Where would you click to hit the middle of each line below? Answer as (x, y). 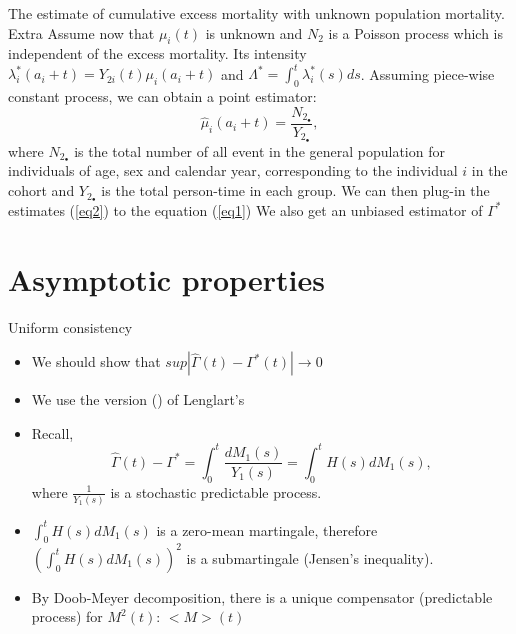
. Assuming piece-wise (427, 73)
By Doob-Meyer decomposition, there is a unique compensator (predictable (262, 596)
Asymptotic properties (166, 278)
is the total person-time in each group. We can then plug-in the (295, 190)
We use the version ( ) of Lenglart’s (138, 399)
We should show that (96, 361)
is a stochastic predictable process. (216, 491)
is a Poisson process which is (416, 32)
